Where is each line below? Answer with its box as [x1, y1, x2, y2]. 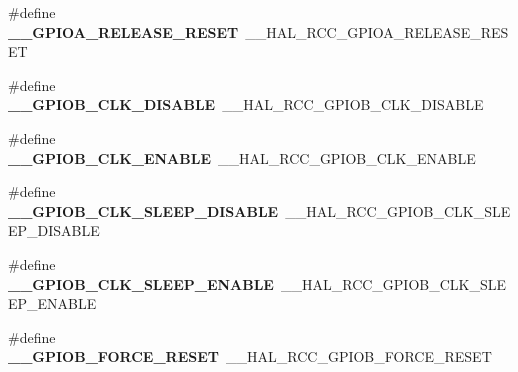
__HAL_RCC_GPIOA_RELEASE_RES [245, 21, 509, 42]
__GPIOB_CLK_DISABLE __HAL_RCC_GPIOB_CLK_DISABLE [8, 94, 484, 115]
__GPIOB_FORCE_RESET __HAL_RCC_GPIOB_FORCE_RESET [8, 346, 492, 367]
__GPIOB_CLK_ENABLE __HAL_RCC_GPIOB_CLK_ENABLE [8, 147, 476, 168]
